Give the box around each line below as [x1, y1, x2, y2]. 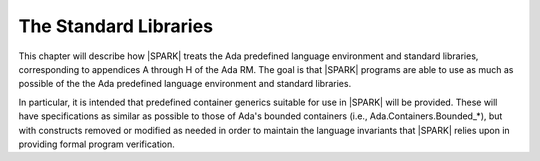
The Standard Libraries [18, 15, 214, 37]
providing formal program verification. [18, 138, 175, 150]
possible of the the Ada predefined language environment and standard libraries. [18, 78, 352, 90]
